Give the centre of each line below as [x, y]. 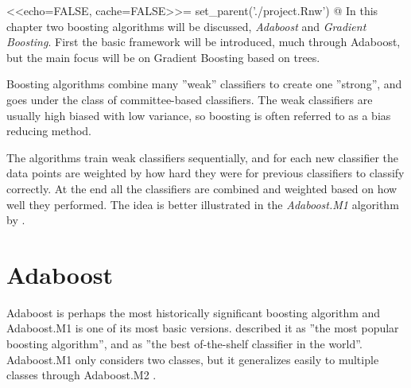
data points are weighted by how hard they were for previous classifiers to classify [205, 173]
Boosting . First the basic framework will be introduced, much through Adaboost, [204, 42]
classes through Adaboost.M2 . [81, 375]
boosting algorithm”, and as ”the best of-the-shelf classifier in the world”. [184, 344]
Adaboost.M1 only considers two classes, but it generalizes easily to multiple [193, 359]
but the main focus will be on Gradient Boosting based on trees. [163, 57]
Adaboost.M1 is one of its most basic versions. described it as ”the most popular [203, 328]
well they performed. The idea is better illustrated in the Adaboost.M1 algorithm [203, 204]
